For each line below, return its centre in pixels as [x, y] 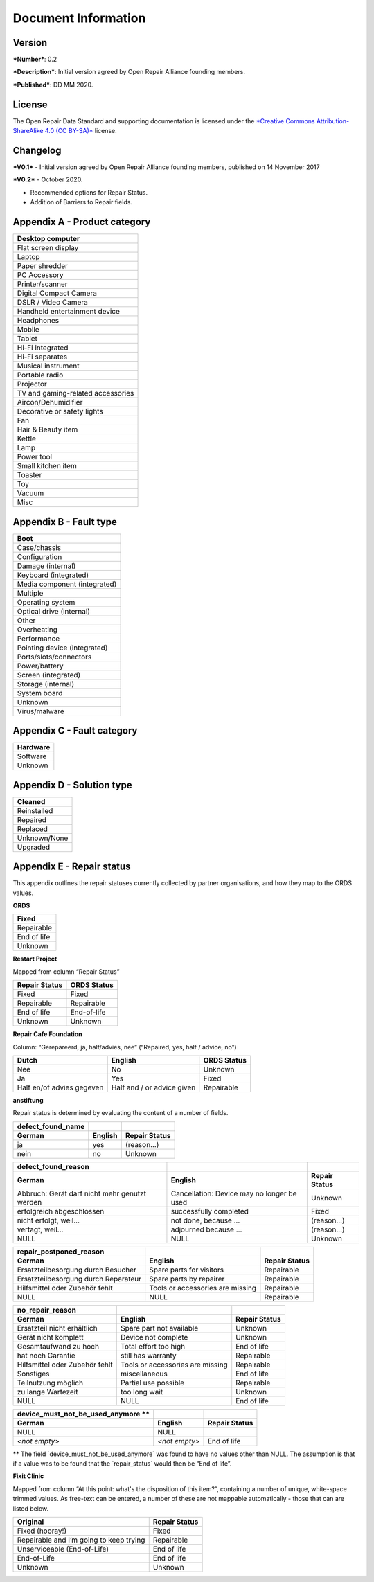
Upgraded [34, 847]
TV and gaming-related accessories [75, 393]
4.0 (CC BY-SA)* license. [81, 131]
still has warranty [148, 1356]
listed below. [31, 1508]
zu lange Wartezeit [47, 1392]
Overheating [37, 629]
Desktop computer [48, 239]
